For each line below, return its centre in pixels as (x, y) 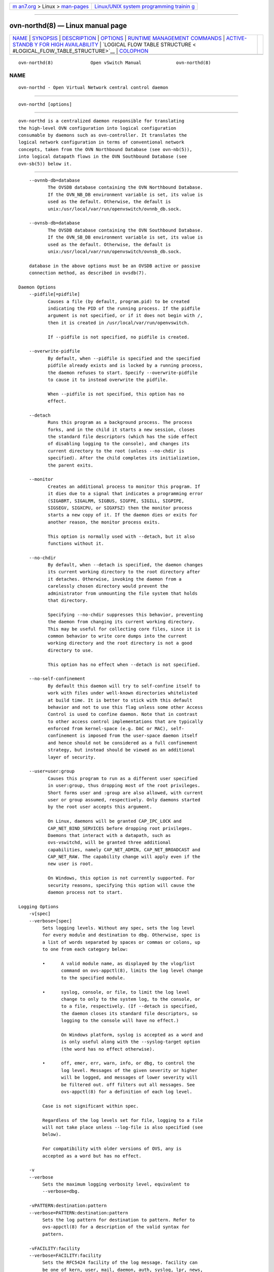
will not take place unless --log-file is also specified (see (123, 1127)
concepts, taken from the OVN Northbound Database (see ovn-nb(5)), (105, 149)
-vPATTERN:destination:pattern (68, 1206)
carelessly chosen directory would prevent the (108, 586)
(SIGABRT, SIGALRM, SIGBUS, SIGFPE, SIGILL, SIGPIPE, (116, 501)
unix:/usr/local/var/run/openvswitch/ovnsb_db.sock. (115, 251)
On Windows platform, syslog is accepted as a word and (132, 1035)
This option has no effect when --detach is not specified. (124, 664)
